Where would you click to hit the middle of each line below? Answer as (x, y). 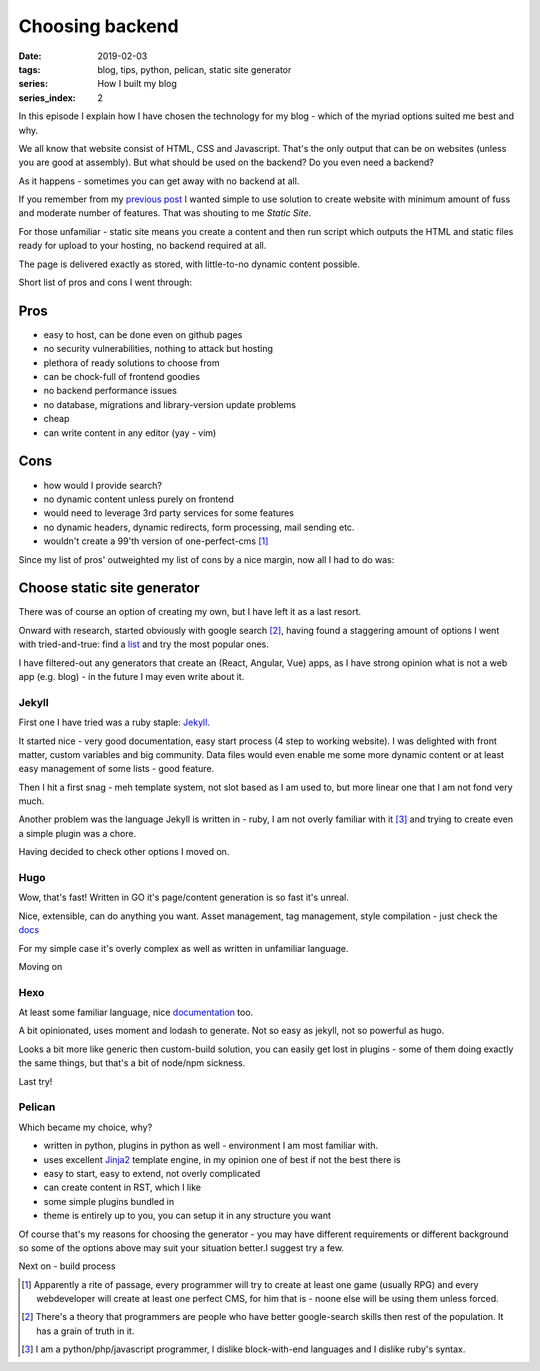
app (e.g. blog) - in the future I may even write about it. (131, 676)
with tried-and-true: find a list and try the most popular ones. (144, 644)
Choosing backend (98, 26)
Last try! (35, 1081)
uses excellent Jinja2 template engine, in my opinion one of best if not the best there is (222, 1159)
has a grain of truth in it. (85, 1331)
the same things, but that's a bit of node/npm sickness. (132, 1063)
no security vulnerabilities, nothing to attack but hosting (158, 349)
